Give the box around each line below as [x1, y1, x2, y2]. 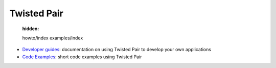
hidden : [22, 26, 39, 32]
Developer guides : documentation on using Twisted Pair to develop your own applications [22, 47, 212, 53]
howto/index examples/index [22, 35, 83, 41]
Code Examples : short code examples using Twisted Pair [22, 54, 143, 60]
